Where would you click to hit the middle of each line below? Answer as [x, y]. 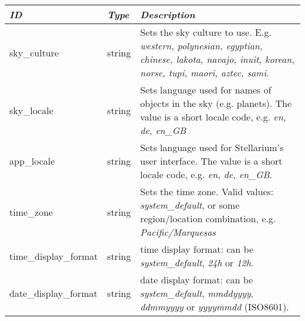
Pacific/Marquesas [178, 232]
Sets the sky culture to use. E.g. [206, 32]
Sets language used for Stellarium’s [212, 148]
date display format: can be [196, 280]
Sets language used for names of [206, 90]
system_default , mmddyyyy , [196, 293]
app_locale [32, 161]
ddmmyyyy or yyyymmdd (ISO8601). [214, 307]
